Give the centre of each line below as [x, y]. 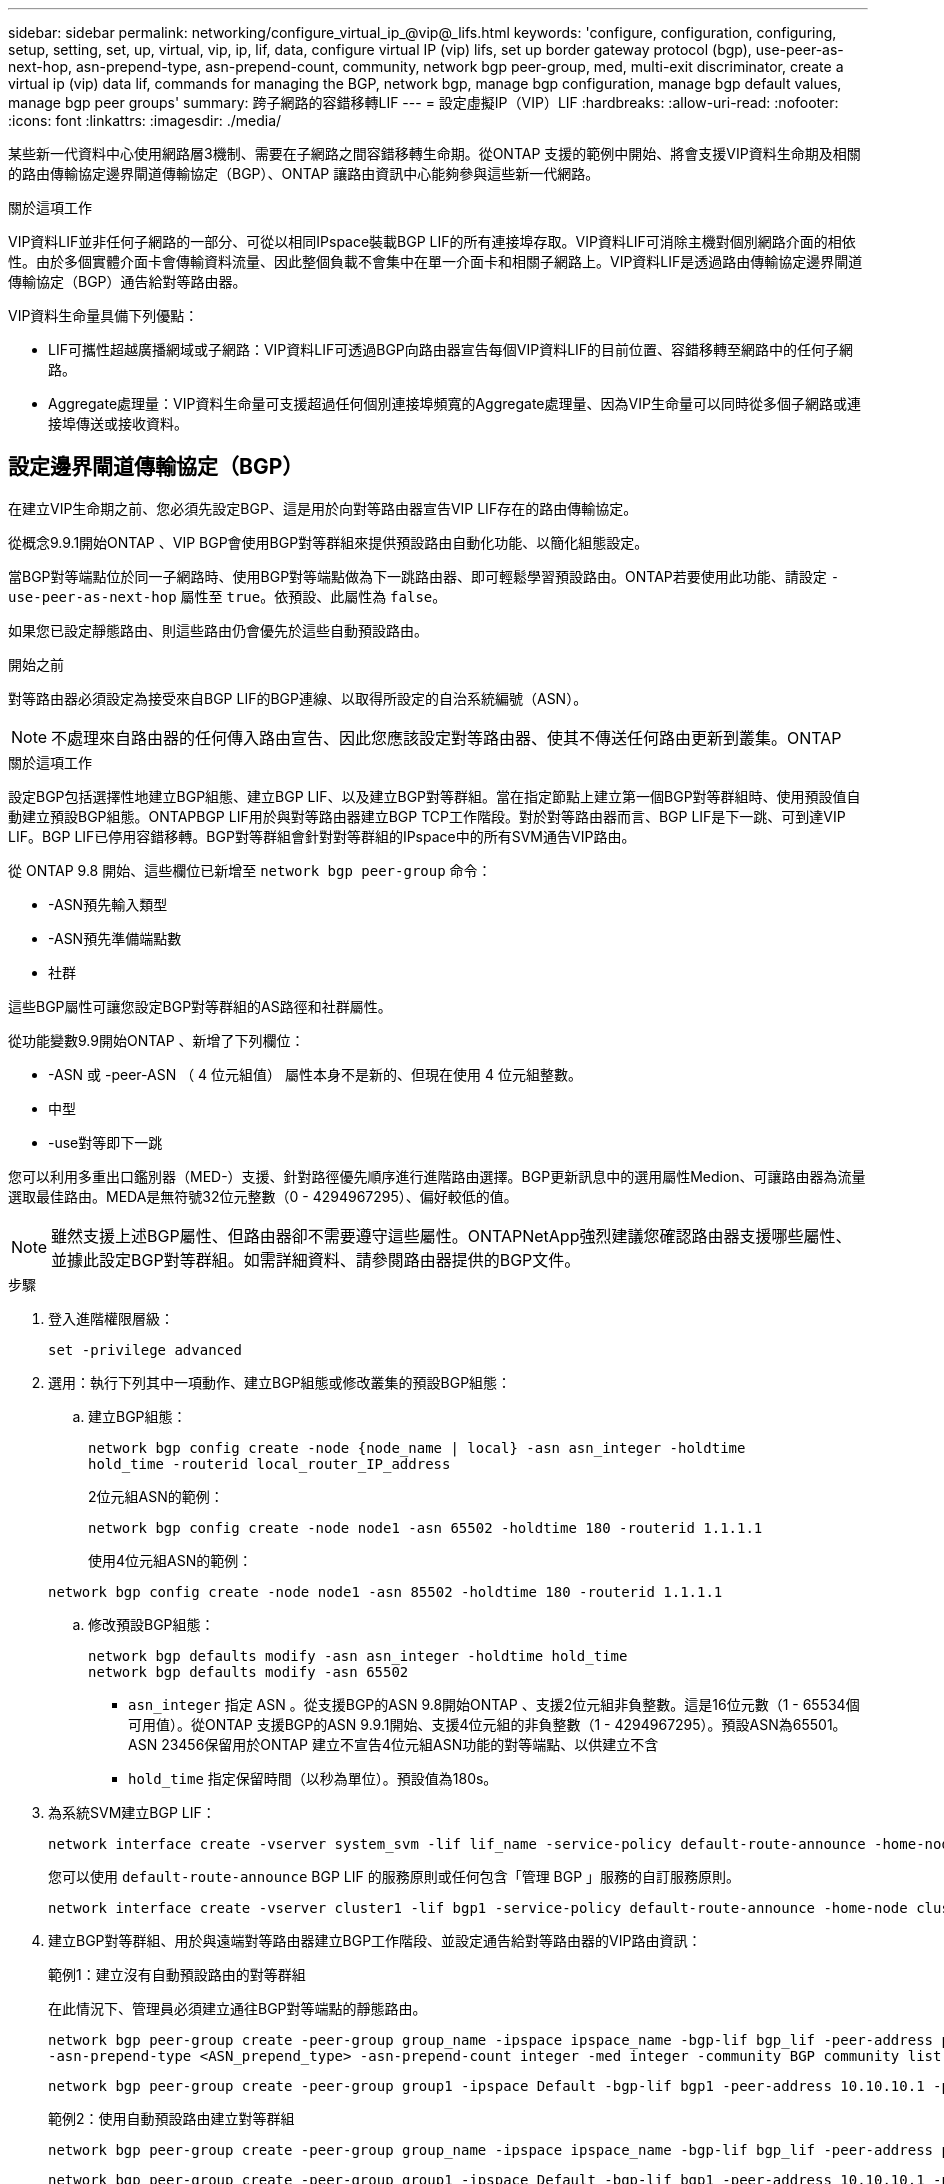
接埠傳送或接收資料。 [118, 423]
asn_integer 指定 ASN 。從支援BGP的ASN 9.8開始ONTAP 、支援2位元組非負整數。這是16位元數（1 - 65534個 [494, 1704]
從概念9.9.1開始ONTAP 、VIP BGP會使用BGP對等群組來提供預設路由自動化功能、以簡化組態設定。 [328, 542]
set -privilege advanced [145, 1349]
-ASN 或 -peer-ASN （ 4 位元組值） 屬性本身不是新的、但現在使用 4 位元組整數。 [315, 1074]
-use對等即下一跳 [105, 1142]
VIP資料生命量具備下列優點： [103, 315]
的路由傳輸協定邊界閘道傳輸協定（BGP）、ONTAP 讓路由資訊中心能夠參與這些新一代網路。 [304, 173]
